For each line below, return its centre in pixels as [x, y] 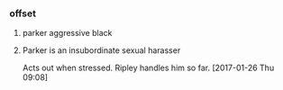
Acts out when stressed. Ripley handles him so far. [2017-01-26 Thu [148, 68]
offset [23, 13]
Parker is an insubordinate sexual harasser [101, 50]
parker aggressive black [67, 33]
